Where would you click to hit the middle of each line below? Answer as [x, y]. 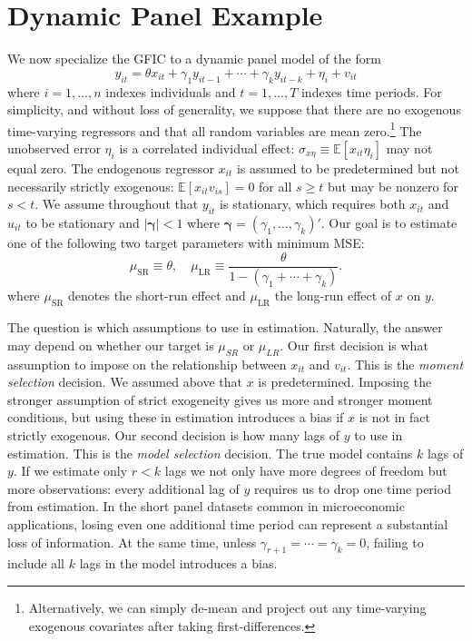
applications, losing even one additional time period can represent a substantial [228, 523]
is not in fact [394, 417]
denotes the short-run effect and [157, 296]
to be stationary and [83, 222]
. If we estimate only [70, 471]
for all [275, 186]
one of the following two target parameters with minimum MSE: [186, 242]
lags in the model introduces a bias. [178, 563]
